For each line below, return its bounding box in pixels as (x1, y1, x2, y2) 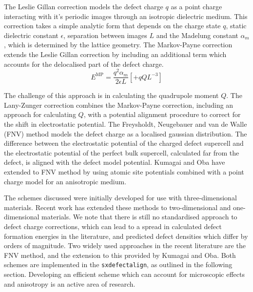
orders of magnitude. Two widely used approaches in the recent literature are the (4, 240, 246, 251)
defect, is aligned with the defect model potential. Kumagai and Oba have (4, 157, 225, 167)
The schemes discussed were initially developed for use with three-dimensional (4, 193, 237, 203)
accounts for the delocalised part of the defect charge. (4, 58, 164, 69)
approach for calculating (4, 109, 76, 119)
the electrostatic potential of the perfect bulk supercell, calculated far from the (4, 147, 239, 157)
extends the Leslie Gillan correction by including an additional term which (4, 49, 227, 59)
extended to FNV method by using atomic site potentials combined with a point (4, 167, 244, 177)
